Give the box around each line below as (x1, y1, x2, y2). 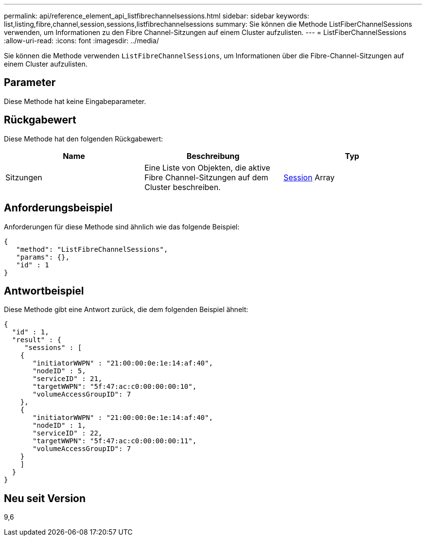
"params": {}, (16, 253, 70, 261)
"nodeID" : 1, (33, 421, 86, 430)
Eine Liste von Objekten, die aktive (144, 162, 270, 173)
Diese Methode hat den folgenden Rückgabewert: (4, 134, 163, 143)
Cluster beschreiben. (144, 182, 221, 192)
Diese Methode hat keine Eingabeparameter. (4, 97, 146, 105)
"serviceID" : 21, (33, 375, 103, 383)
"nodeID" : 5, (33, 367, 86, 375)
